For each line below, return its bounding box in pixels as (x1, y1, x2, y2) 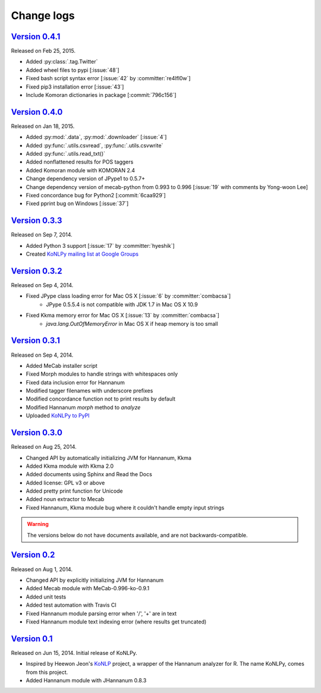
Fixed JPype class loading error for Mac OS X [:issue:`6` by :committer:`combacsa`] (26, 292, 231, 300)
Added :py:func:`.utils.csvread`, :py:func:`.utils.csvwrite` (26, 141, 163, 149)
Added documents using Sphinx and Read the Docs (26, 471, 153, 478)
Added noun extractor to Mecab (26, 496, 105, 503)
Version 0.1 (11, 634, 53, 644)
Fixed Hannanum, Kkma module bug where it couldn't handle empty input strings (26, 504, 225, 511)
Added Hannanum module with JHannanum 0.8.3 (26, 676, 147, 683)
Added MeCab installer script (26, 362, 97, 369)
